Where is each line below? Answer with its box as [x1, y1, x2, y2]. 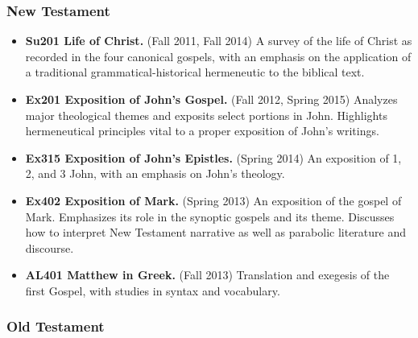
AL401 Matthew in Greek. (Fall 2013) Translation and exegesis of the [25, 266, 390, 283]
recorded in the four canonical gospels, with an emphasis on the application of [25, 47, 412, 64]
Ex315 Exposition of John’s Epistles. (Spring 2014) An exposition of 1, [25, 149, 402, 166]
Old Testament [6, 316, 105, 336]
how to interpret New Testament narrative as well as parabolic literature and [25, 224, 407, 241]
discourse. [25, 239, 74, 256]
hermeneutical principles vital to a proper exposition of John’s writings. [25, 122, 379, 139]
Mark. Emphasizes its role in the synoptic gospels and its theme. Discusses [25, 208, 395, 225]
